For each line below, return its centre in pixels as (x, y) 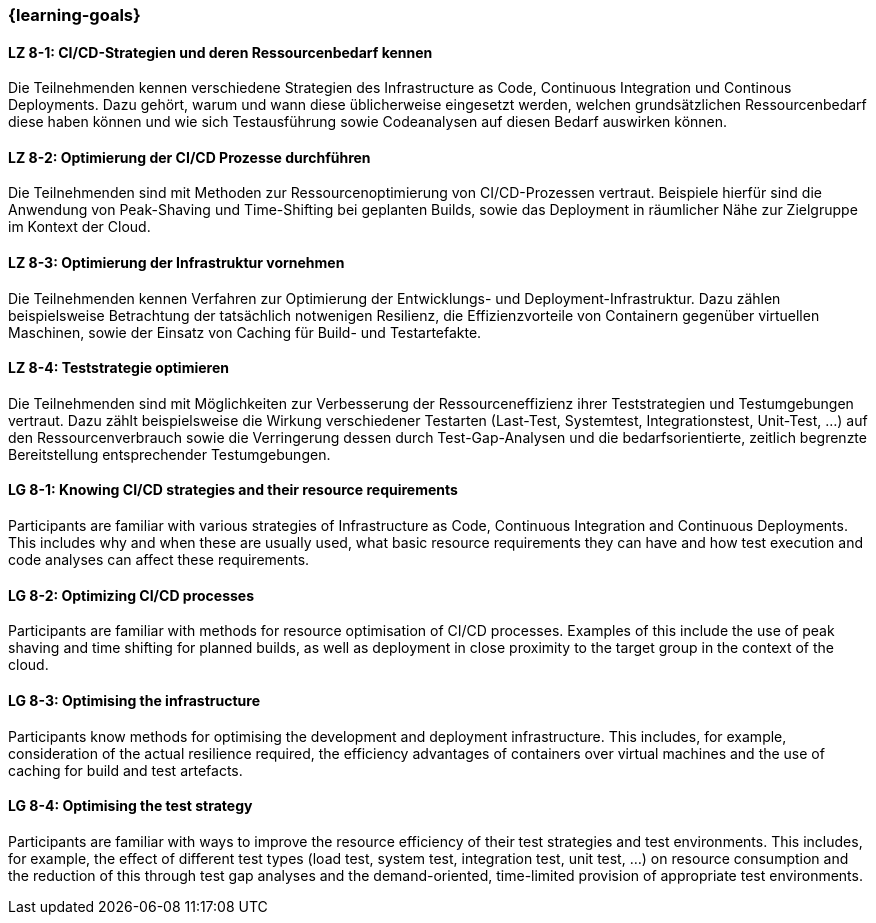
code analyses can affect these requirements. (159, 560)
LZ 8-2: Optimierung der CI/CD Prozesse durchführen (189, 157)
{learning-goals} (74, 15)
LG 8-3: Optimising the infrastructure (134, 700)
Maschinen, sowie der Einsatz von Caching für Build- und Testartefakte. (245, 332)
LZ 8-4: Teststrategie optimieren (118, 368)
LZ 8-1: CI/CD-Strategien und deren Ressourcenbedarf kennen (220, 52)
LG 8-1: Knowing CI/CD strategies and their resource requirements (233, 490)
